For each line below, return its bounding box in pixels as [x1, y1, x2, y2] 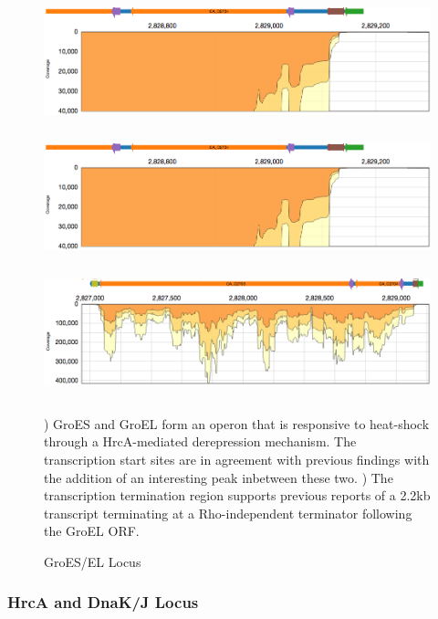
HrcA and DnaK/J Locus [7, 591, 199, 614]
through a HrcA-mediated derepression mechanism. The [44, 432, 357, 451]
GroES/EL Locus [44, 551, 141, 571]
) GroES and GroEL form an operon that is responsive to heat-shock [44, 414, 430, 433]
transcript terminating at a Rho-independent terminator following [44, 503, 412, 522]
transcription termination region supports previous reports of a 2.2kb [44, 486, 431, 505]
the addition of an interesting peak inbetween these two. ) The [44, 467, 393, 487]
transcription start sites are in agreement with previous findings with [44, 449, 430, 468]
